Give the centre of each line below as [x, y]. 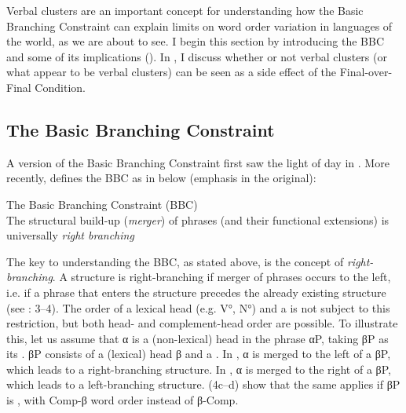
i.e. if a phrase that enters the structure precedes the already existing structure [196, 292]
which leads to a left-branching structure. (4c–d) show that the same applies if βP [203, 384]
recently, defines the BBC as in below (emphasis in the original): [161, 178]
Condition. [60, 87]
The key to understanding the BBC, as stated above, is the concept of [175, 261]
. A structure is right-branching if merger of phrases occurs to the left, [221, 277]
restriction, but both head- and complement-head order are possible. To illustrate [202, 323]
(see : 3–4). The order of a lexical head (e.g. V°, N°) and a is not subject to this [198, 307]
